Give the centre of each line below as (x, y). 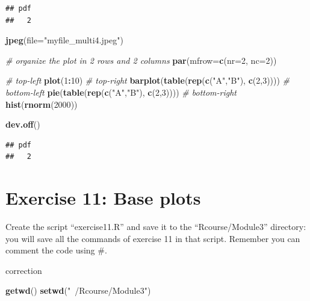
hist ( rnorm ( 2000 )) (42, 104)
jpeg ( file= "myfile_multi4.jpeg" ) (64, 40)
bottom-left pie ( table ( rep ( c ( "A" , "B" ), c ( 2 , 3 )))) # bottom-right (121, 92)
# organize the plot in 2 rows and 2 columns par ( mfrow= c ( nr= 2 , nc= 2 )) (141, 60)
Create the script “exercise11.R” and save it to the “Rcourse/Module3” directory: (156, 227)
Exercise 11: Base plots (103, 198)
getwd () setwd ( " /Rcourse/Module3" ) (78, 290)
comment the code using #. (56, 250)
